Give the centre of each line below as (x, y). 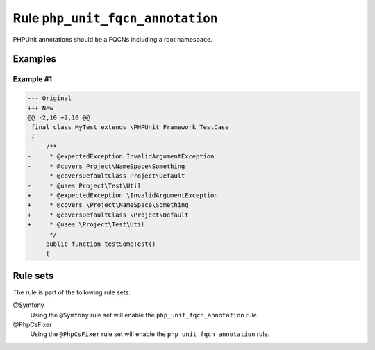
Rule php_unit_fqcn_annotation (115, 18)
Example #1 (32, 79)
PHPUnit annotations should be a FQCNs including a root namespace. (112, 39)
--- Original (50, 98)
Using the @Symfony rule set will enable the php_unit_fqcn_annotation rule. (144, 315)
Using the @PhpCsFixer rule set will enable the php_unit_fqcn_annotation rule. (150, 334)
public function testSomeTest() (101, 244)
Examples (35, 59)
